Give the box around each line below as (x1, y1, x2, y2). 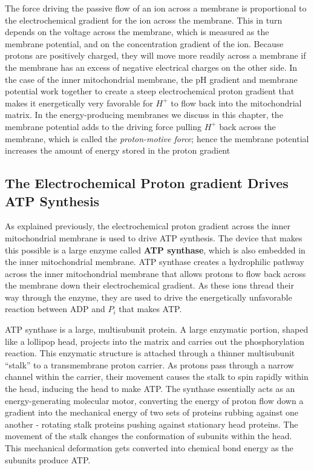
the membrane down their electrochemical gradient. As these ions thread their (5, 279, 294, 292)
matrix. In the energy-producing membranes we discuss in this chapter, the (5, 108, 283, 121)
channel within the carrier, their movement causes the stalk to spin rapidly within (5, 370, 309, 383)
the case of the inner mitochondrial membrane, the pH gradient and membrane (5, 73, 298, 85)
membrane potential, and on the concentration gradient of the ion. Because (5, 37, 284, 50)
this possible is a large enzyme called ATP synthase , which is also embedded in (5, 243, 306, 256)
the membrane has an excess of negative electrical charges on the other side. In (5, 60, 298, 73)
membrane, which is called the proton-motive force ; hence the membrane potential (5, 132, 309, 145)
